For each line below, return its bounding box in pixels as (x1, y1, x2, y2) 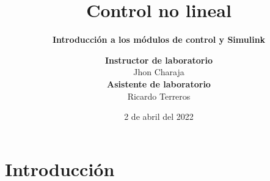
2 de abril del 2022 (124, 110, 194, 123)
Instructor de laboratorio (104, 53, 213, 66)
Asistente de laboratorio (107, 77, 211, 90)
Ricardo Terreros (127, 89, 191, 102)
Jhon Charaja (133, 65, 184, 78)
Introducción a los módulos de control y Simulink (52, 33, 266, 46)
